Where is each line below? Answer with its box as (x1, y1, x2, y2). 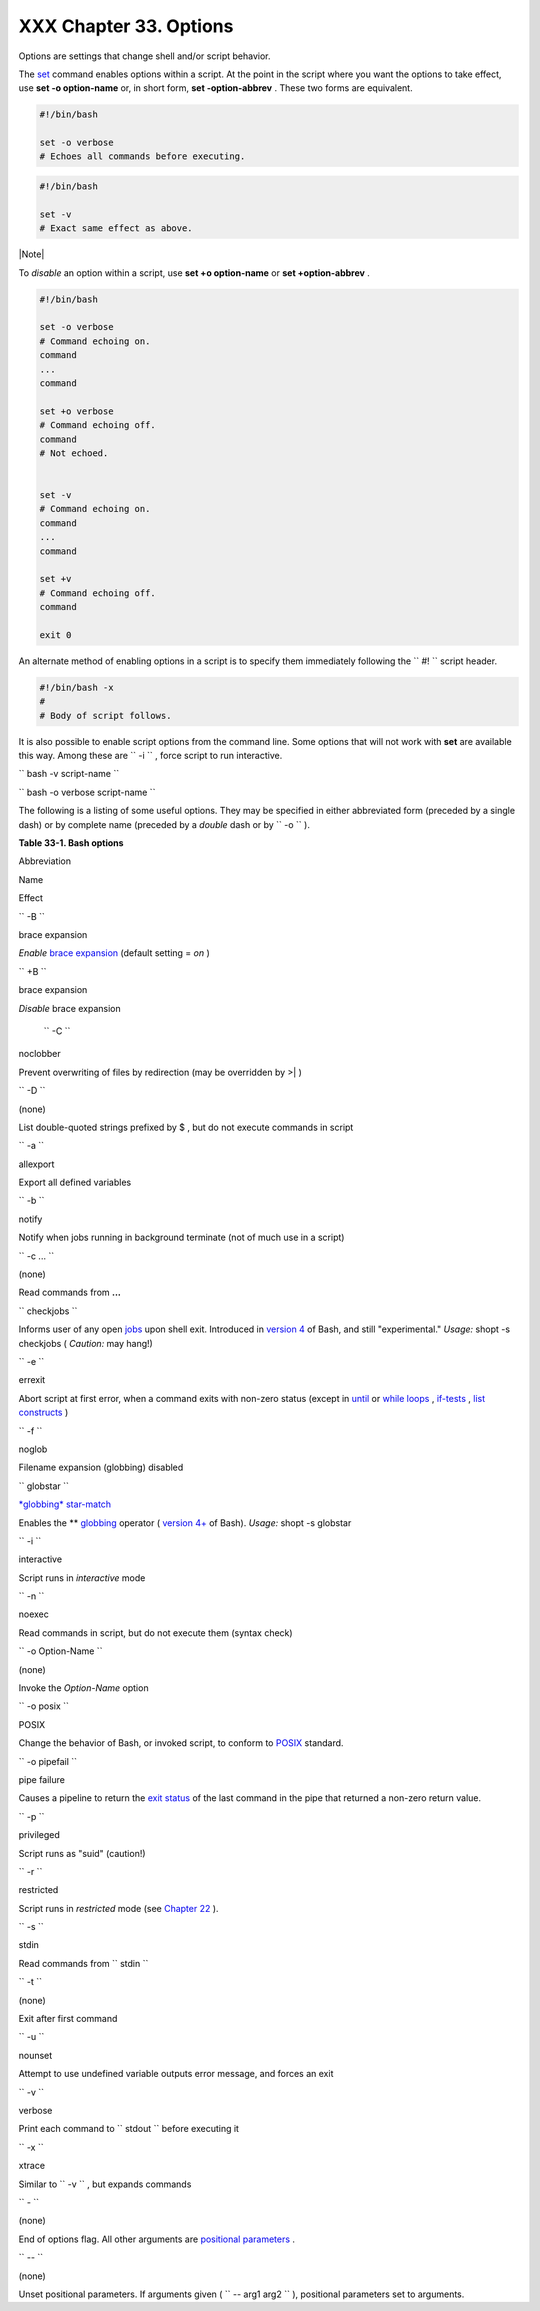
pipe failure (18, 1773, 65, 1785)
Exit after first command (18, 2013, 118, 2025)
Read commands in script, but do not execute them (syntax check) (18, 1626, 294, 1639)
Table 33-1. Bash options (18, 837, 124, 849)
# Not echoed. (39, 447, 109, 459)
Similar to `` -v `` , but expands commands (18, 2178, 192, 2190)
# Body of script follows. (39, 710, 172, 721)
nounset (18, 2049, 53, 2061)
